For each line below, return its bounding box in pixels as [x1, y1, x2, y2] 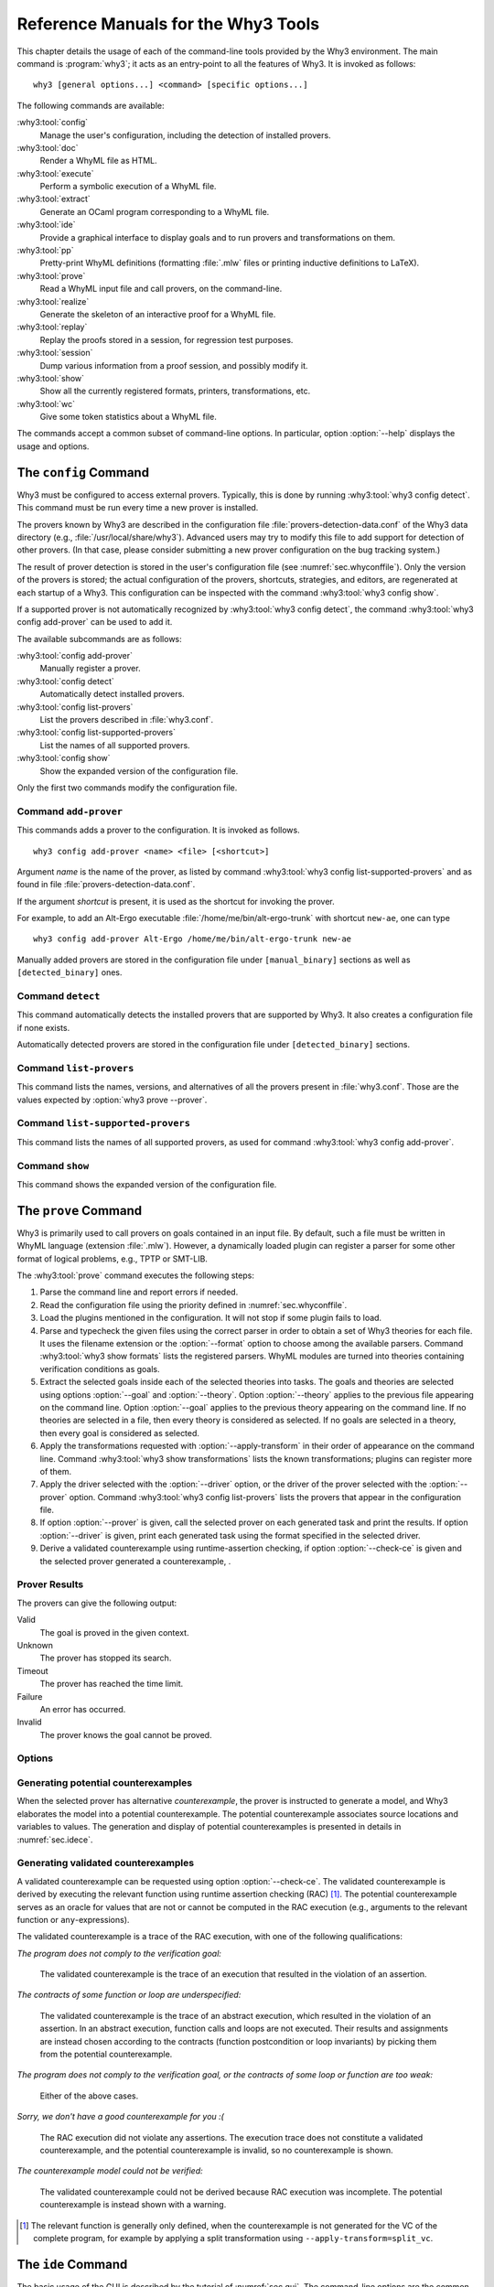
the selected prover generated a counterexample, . [39, 1555, 231, 1566]
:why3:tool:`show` [16, 372, 85, 383]
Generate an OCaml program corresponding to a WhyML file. [39, 206, 270, 217]
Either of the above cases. [39, 2090, 139, 2101]
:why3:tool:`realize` [16, 295, 90, 306]
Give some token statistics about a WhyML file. [39, 412, 217, 423]
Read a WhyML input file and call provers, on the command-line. [39, 284, 283, 295]
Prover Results [16, 1578, 84, 1591]
